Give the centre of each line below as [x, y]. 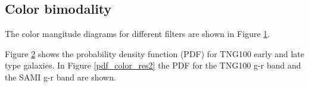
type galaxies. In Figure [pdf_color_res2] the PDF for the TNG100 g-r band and [153, 65]
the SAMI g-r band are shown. [60, 77]
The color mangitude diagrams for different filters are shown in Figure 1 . [138, 34]
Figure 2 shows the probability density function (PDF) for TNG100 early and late [154, 53]
